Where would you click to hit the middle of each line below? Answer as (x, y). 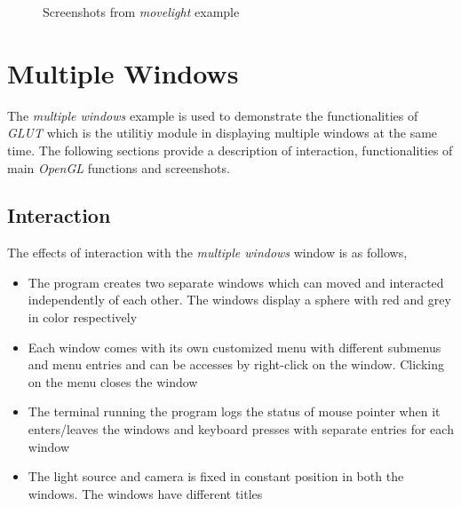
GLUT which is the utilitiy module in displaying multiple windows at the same (223, 133)
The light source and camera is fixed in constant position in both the (216, 476)
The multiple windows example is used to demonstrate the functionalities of (213, 115)
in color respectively (83, 317)
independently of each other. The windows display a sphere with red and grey (239, 300)
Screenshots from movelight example (141, 12)
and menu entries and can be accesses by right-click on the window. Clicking (236, 364)
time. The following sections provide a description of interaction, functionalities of (230, 150)
